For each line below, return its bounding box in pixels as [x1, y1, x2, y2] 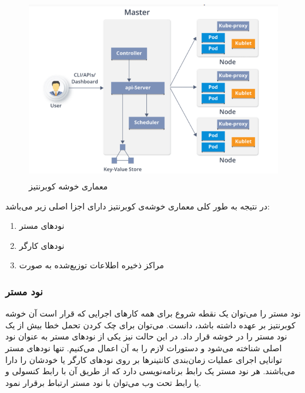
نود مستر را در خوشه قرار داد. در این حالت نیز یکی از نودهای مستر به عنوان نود [5, 330, 287, 342]
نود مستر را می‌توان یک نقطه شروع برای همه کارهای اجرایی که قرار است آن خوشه [5, 307, 301, 319]
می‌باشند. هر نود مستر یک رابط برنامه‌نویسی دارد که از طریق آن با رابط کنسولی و [5, 365, 295, 377]
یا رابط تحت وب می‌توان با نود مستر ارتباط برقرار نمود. [5, 376, 202, 388]
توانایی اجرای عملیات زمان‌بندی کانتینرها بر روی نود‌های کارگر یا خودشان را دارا [5, 353, 282, 365]
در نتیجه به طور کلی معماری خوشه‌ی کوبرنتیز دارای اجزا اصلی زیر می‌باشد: [5, 199, 270, 212]
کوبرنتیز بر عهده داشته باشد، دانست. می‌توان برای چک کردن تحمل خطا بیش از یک [5, 318, 296, 331]
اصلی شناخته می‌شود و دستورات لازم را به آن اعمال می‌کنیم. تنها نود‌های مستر [5, 341, 282, 354]
